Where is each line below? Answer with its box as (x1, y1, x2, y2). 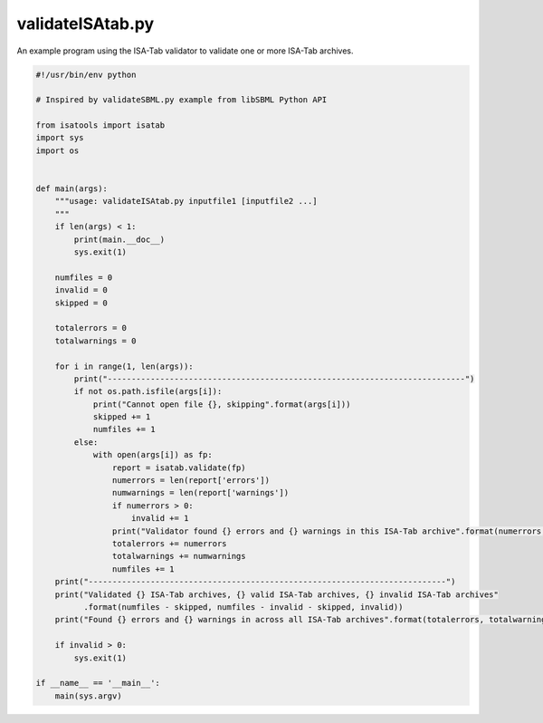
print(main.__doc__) (73, 234, 166, 245)
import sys (35, 132, 84, 143)
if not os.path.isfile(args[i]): (73, 386, 223, 397)
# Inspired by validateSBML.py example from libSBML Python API (35, 95, 328, 105)
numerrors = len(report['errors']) (111, 476, 271, 486)
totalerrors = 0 (54, 323, 127, 333)
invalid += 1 (131, 513, 189, 524)
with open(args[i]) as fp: (92, 449, 213, 460)
